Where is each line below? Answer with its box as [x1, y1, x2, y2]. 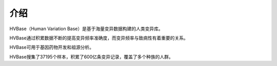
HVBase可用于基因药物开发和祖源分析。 [9, 44, 94, 51]
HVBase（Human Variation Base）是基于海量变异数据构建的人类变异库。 [9, 26, 164, 32]
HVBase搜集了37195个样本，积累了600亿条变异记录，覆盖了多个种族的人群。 [9, 54, 174, 60]
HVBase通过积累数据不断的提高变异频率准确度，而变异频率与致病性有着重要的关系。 [9, 35, 188, 41]
